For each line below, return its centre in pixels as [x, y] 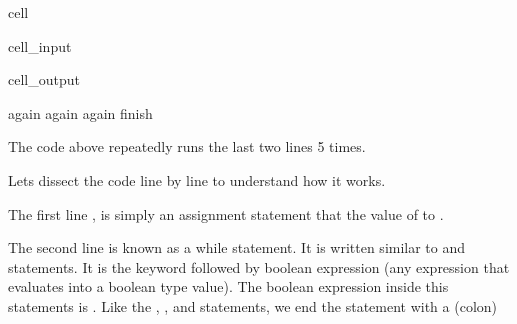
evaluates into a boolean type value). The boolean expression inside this [228, 286]
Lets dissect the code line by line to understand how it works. [197, 179]
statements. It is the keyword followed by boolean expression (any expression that [259, 266]
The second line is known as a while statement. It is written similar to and [237, 247]
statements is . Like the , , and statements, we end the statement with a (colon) [253, 305]
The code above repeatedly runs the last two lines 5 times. [187, 146]
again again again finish [80, 112]
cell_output [44, 79]
